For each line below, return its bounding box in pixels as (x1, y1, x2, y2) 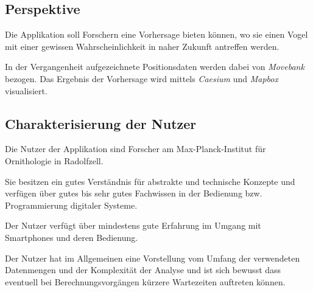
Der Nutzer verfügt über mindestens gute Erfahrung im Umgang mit (5, 219, 261, 232)
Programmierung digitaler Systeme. (5, 198, 138, 211)
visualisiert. (5, 84, 47, 97)
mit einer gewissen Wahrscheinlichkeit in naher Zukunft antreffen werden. (5, 40, 280, 52)
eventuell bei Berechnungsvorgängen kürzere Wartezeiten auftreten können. (5, 275, 286, 288)
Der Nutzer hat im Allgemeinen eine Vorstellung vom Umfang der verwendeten (5, 251, 300, 264)
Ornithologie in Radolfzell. (5, 154, 104, 167)
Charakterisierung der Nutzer (5, 114, 197, 133)
